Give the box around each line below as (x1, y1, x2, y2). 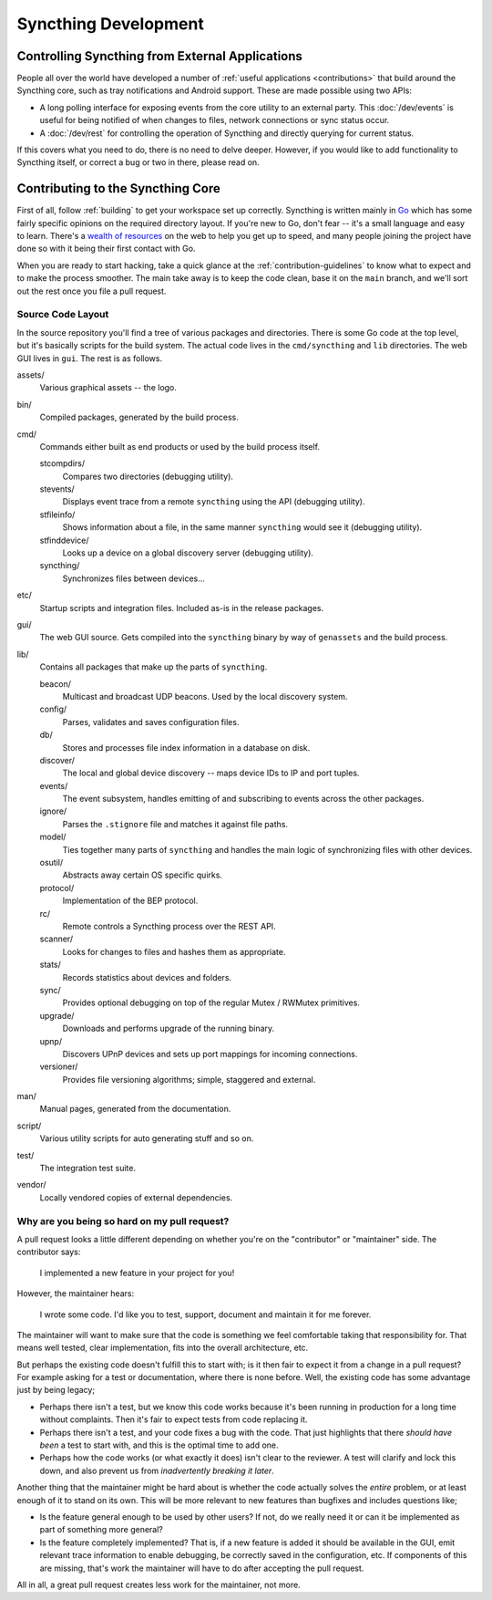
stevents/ (39, 483, 75, 494)
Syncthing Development (16, 14, 204, 34)
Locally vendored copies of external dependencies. (39, 1191, 233, 1203)
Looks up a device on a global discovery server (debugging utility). (62, 547, 314, 558)
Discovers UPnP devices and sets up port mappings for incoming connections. (62, 1048, 358, 1059)
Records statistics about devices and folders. (62, 971, 232, 982)
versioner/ (39, 1061, 78, 1072)
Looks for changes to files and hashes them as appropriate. (62, 946, 286, 957)
